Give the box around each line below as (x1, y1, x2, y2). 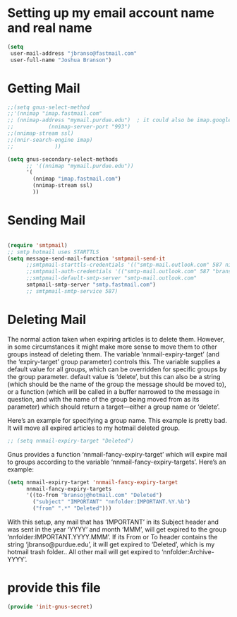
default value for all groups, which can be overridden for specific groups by (7, 365, 227, 373)
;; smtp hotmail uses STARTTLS (7, 248, 99, 256)
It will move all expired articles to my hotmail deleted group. (7, 424, 181, 432)
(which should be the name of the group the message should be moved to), (7, 380, 227, 388)
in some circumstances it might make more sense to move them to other (7, 342, 217, 351)
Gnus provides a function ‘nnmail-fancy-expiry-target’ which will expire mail (7, 450, 228, 458)
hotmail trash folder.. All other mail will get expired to (7, 548, 160, 556)
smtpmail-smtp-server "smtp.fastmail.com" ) (25, 281, 157, 289)
